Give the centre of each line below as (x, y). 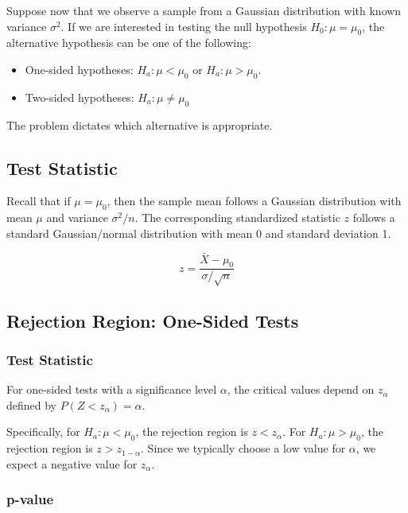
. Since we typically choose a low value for (243, 448)
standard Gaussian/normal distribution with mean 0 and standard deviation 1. (199, 233)
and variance (77, 218)
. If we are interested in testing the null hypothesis (184, 26)
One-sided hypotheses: (79, 69)
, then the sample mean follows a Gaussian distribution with (254, 201)
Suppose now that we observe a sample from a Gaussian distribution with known (204, 10)
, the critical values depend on (301, 389)
